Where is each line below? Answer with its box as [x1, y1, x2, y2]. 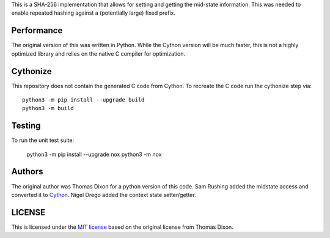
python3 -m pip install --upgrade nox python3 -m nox [26, 151, 162, 158]
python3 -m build [22, 105, 74, 112]
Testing [11, 121, 41, 131]
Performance [11, 25, 63, 36]
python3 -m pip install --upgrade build [22, 96, 145, 103]
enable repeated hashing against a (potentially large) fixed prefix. [11, 9, 176, 17]
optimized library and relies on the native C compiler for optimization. [11, 50, 186, 58]
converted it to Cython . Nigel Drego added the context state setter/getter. [11, 191, 196, 198]
